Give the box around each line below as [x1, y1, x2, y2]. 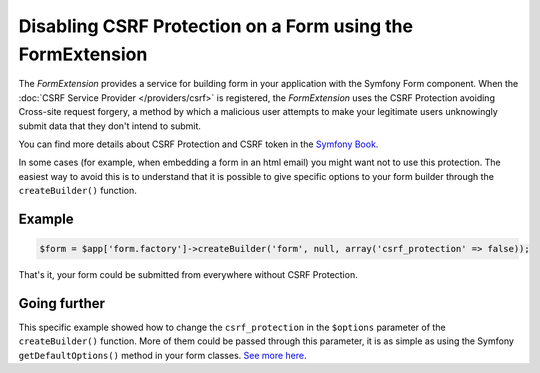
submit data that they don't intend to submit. [18, 120, 202, 132]
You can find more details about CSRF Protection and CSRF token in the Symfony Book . [18, 138, 379, 150]
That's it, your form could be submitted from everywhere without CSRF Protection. [18, 269, 359, 281]
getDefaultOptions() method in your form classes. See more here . [18, 349, 307, 361]
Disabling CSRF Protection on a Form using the [18, 15, 414, 37]
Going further [18, 295, 105, 312]
